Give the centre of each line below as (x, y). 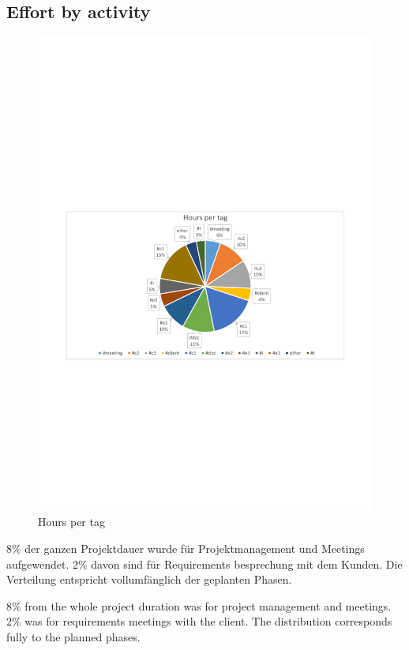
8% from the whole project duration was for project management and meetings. (199, 605)
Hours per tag (71, 522)
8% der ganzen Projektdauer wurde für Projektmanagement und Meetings (186, 549)
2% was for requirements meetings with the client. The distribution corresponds (199, 621)
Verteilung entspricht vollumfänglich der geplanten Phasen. (149, 579)
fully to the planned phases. (73, 637)
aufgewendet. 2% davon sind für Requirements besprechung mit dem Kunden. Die (204, 564)
